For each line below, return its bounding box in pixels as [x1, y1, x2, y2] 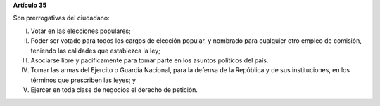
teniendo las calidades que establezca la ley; [30, 46, 161, 55]
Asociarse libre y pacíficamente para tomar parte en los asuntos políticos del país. [30, 56, 269, 65]
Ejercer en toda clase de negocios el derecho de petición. [30, 86, 198, 94]
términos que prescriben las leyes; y [30, 76, 137, 84]
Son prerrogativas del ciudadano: [13, 14, 110, 22]
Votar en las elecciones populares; [30, 27, 132, 35]
